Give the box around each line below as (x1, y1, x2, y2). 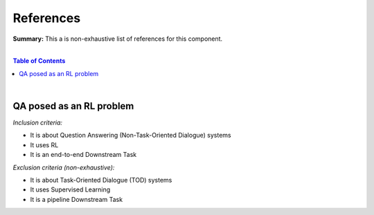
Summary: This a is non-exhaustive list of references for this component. (12, 35, 223, 43)
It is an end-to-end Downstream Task (30, 151, 137, 159)
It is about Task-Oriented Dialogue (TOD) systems (30, 176, 172, 184)
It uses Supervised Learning (30, 185, 111, 194)
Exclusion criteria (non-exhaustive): (12, 163, 115, 171)
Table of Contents (12, 57, 66, 65)
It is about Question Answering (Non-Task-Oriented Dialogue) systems (30, 131, 231, 140)
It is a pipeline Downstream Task (30, 195, 123, 203)
